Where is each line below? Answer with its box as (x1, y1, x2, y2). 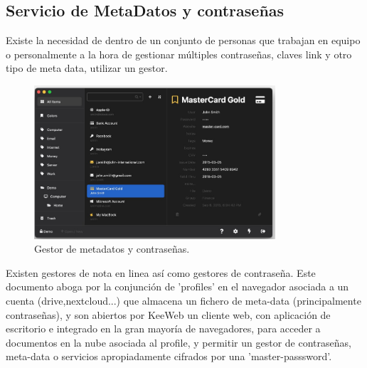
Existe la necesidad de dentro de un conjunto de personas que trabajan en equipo (6, 33, 361, 48)
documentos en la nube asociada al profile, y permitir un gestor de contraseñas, (6, 335, 351, 349)
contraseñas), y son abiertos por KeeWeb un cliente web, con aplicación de (6, 307, 331, 322)
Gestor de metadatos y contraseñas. (34, 241, 190, 256)
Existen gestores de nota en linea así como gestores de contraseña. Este (6, 265, 316, 280)
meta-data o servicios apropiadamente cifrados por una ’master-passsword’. (6, 349, 332, 364)
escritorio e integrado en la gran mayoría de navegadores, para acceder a (6, 321, 321, 336)
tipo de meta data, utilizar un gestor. (6, 61, 168, 75)
